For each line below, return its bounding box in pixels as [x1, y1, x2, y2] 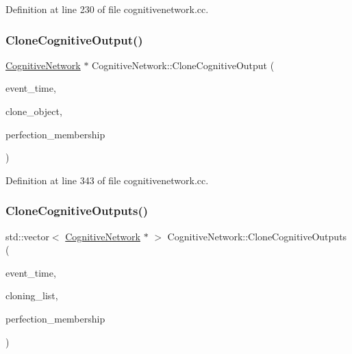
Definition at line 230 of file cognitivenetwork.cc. [5, 2, 209, 16]
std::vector [5, 229, 49, 243]
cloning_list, [5, 288, 58, 303]
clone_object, [5, 104, 62, 118]
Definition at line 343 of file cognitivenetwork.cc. [5, 173, 209, 187]
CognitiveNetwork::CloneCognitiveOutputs [167, 229, 347, 243]
